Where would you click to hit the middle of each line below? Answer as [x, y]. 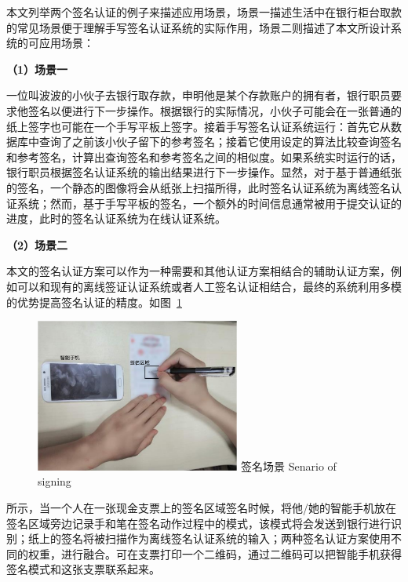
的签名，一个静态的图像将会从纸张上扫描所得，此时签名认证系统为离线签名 [199, 187]
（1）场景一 [37, 69]
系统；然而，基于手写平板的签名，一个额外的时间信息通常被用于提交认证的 [209, 203]
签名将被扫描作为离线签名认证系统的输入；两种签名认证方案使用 [226, 538]
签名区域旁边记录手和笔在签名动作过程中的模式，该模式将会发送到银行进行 [199, 523]
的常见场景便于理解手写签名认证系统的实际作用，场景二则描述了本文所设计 [199, 27]
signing [55, 481]
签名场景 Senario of [289, 466]
